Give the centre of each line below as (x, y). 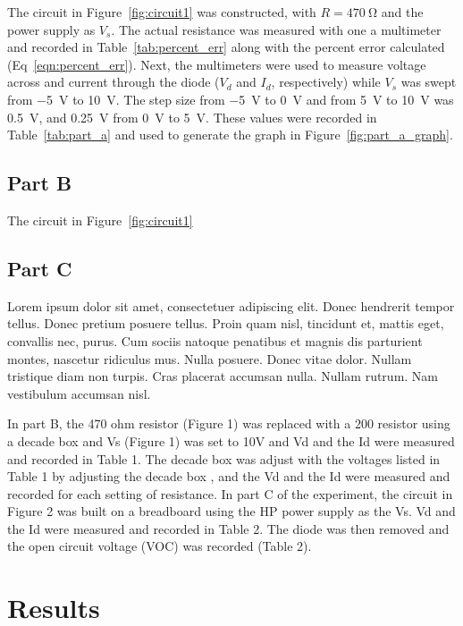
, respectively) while (326, 82)
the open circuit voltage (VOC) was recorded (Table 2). (160, 546)
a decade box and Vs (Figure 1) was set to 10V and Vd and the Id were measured (231, 440)
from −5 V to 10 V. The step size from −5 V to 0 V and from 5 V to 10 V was (231, 99)
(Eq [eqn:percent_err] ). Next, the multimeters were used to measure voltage (217, 64)
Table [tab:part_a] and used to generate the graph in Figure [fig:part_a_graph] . (230, 135)
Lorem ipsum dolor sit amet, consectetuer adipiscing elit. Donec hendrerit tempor (231, 305)
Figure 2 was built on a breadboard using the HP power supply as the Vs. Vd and (231, 511)
